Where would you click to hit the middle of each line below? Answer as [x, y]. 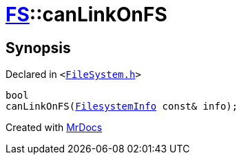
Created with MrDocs [54, 128]
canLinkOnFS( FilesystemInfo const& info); [122, 107]
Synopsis [38, 48]
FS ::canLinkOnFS [86, 14]
